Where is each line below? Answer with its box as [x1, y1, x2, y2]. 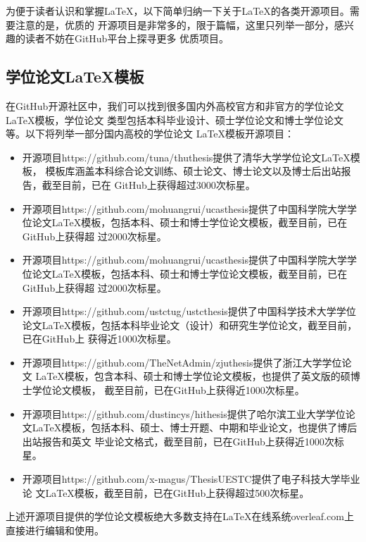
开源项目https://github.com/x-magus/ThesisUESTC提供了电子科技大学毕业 [22, 472, 360, 486]
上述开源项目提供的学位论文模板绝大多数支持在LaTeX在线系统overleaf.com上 [6, 509, 354, 524]
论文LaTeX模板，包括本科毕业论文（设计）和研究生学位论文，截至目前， [22, 317, 358, 332]
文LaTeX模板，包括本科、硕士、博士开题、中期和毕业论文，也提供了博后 [22, 420, 358, 435]
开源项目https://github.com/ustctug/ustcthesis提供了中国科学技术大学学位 [22, 304, 356, 319]
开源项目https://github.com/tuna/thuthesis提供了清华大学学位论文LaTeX [22, 149, 351, 164]
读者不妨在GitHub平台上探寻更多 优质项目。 [25, 31, 229, 46]
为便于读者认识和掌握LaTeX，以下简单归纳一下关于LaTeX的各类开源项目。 [6, 4, 350, 18]
